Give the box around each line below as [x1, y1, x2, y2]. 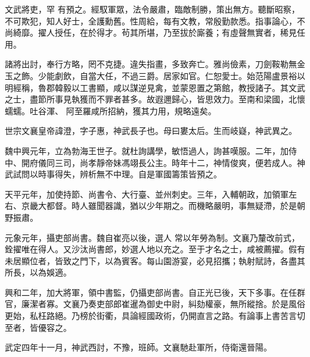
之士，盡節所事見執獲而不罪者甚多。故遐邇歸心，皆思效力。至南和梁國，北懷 [5, 93, 305, 105]
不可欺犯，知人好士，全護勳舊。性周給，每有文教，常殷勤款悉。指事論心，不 [5, 14, 305, 27]
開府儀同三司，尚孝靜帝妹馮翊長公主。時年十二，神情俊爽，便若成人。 [21, 156, 297, 168]
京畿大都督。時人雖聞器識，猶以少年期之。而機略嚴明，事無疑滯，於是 [21, 199, 297, 212]
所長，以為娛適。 [5, 266, 72, 278]
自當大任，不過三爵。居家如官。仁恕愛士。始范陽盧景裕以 [79, 69, 305, 82]
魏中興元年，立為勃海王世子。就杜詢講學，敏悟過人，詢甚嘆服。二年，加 [5, 144, 289, 156]
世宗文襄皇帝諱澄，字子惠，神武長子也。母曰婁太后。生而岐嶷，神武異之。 [5, 124, 297, 137]
